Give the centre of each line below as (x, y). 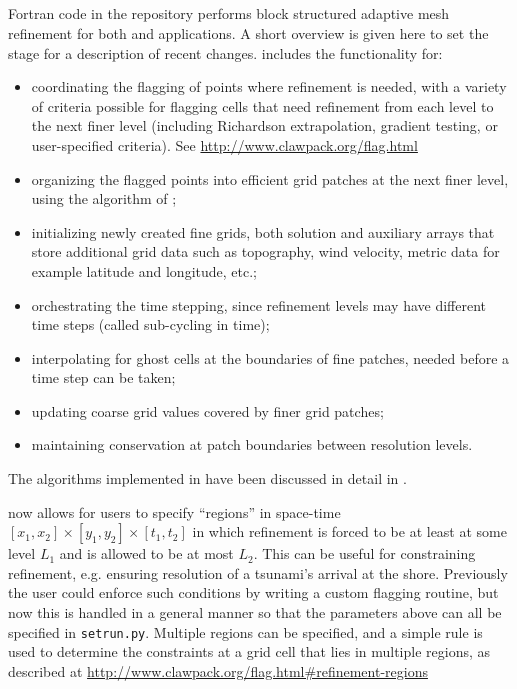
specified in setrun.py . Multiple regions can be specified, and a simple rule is (245, 631)
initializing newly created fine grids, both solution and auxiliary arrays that (263, 231)
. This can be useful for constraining (364, 553)
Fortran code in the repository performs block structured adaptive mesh (229, 13)
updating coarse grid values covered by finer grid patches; (207, 410)
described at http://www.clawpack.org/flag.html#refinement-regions (218, 670)
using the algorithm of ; (104, 198)
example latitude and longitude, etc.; (144, 270)
